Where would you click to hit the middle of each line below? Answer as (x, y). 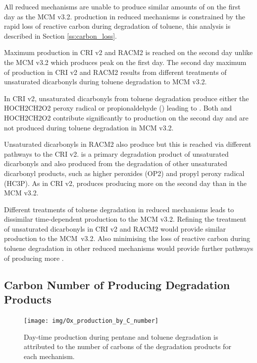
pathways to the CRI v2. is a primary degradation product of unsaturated (116, 153)
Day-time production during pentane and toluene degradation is (121, 336)
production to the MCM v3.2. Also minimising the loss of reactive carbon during (127, 238)
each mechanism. (49, 356)
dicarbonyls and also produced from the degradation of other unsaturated (116, 163)
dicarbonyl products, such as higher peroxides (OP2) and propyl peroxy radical (124, 173)
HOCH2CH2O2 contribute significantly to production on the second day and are (126, 117)
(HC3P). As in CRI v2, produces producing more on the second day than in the (125, 183)
